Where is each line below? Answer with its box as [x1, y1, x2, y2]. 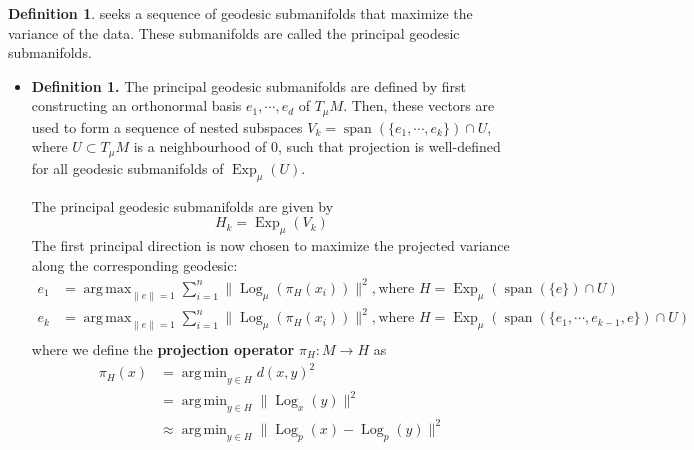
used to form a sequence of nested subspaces [31, 116, 303, 137]
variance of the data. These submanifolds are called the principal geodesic [8, 22, 460, 43]
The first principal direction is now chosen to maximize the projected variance [31, 235, 510, 256]
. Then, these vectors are [343, 95, 495, 116]
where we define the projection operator [31, 338, 295, 359]
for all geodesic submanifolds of [31, 157, 224, 178]
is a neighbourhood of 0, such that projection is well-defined [133, 136, 501, 157]
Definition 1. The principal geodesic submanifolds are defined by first [31, 75, 467, 96]
